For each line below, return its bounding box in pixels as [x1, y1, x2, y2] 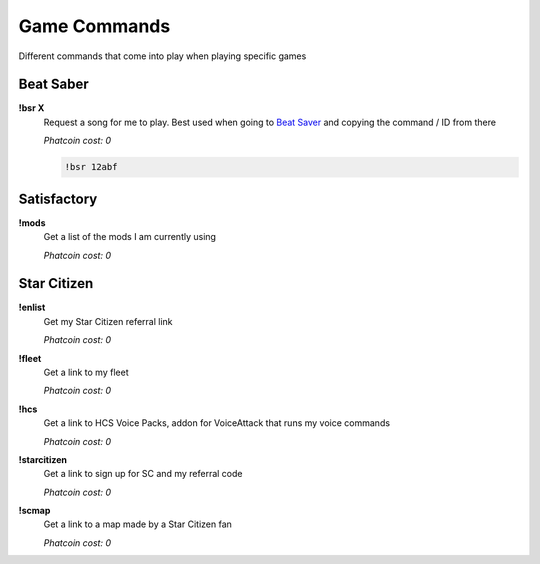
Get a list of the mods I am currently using [43, 231, 217, 243]
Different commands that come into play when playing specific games [18, 50, 307, 62]
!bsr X [18, 102, 45, 114]
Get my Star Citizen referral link [43, 315, 173, 327]
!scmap [18, 505, 51, 517]
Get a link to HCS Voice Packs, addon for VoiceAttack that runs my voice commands [43, 417, 390, 429]
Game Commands [18, 15, 171, 37]
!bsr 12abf [64, 161, 118, 173]
